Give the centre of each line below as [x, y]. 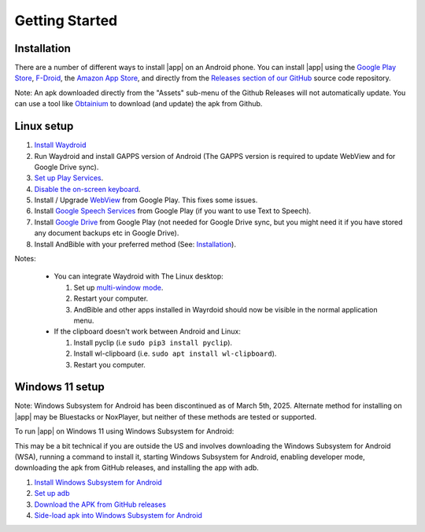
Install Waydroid [60, 145]
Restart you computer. [109, 364]
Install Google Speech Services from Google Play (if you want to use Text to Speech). [173, 211]
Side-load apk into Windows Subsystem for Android [118, 515]
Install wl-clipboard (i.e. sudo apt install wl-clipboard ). [175, 353]
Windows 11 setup [60, 387]
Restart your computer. [111, 298]
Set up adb [52, 493]
